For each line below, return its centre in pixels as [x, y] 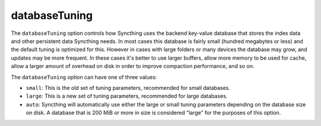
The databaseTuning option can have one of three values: [84, 77]
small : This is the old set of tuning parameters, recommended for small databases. [128, 88]
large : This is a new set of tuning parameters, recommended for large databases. [127, 96]
